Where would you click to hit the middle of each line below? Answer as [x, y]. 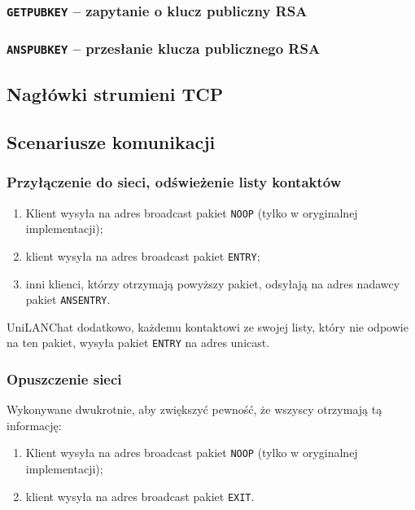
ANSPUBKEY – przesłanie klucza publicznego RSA [164, 48]
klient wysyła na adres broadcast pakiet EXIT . [140, 496]
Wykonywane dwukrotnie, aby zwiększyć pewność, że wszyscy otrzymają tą [194, 409]
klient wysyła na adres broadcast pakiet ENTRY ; [143, 255]
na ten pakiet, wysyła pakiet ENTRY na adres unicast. [138, 343]
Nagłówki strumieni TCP [115, 94]
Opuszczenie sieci [64, 378]
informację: [34, 425]
